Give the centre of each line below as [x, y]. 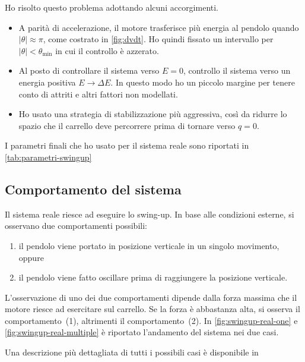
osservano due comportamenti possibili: [76, 226]
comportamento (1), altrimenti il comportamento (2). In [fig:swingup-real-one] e [151, 320]
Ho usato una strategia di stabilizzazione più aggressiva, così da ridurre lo [153, 114]
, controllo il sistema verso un [237, 70]
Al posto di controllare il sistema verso [89, 70]
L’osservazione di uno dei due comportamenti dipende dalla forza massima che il [151, 297]
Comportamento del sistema [93, 189]
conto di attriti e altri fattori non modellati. [98, 94]
